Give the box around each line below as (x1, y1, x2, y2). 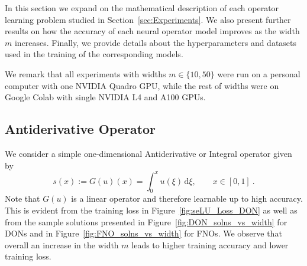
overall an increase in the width (5, 238, 119, 251)
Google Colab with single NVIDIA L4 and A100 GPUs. (5, 91, 206, 103)
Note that (5, 192, 40, 205)
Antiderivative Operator (5, 120, 156, 138)
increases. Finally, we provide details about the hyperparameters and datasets (14, 36, 297, 48)
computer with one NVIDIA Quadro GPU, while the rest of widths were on (5, 79, 279, 91)
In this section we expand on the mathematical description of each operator (5, 2, 279, 14)
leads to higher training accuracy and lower (131, 238, 289, 251)
